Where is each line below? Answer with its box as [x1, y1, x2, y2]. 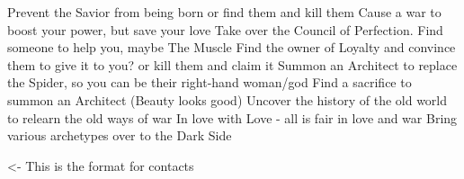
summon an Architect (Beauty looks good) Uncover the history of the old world [7, 90, 448, 109]
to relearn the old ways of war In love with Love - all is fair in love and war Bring [7, 108, 458, 127]
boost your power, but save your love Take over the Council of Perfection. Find [7, 20, 443, 39]
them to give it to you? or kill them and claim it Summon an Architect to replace [7, 55, 458, 74]
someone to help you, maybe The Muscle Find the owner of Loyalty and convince [7, 38, 456, 57]
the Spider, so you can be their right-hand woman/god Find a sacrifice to [7, 73, 412, 92]
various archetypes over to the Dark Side [7, 126, 232, 145]
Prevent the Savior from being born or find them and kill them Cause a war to [7, 3, 442, 21]
